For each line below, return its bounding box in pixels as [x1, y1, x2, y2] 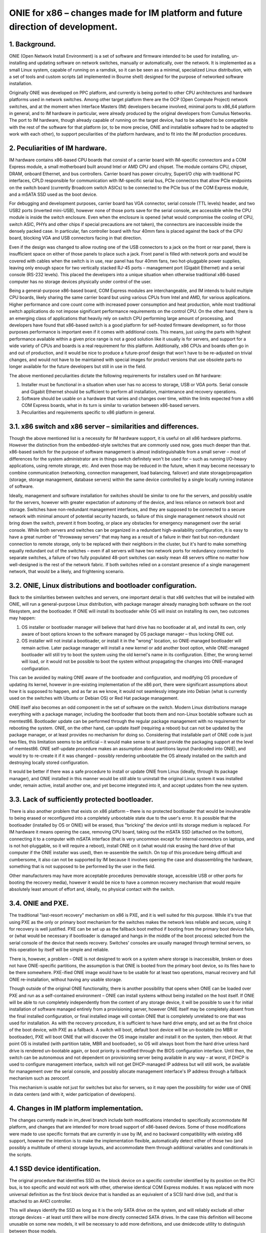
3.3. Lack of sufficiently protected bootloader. [9, 795, 154, 803]
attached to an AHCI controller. [9, 1198, 72, 1204]
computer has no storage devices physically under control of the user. [9, 279, 152, 285]
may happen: [9, 615, 36, 621]
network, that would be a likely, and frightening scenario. [9, 569, 125, 575]
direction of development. [9, 21, 118, 32]
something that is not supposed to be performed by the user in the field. [9, 864, 156, 870]
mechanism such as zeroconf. [9, 1075, 70, 1081]
